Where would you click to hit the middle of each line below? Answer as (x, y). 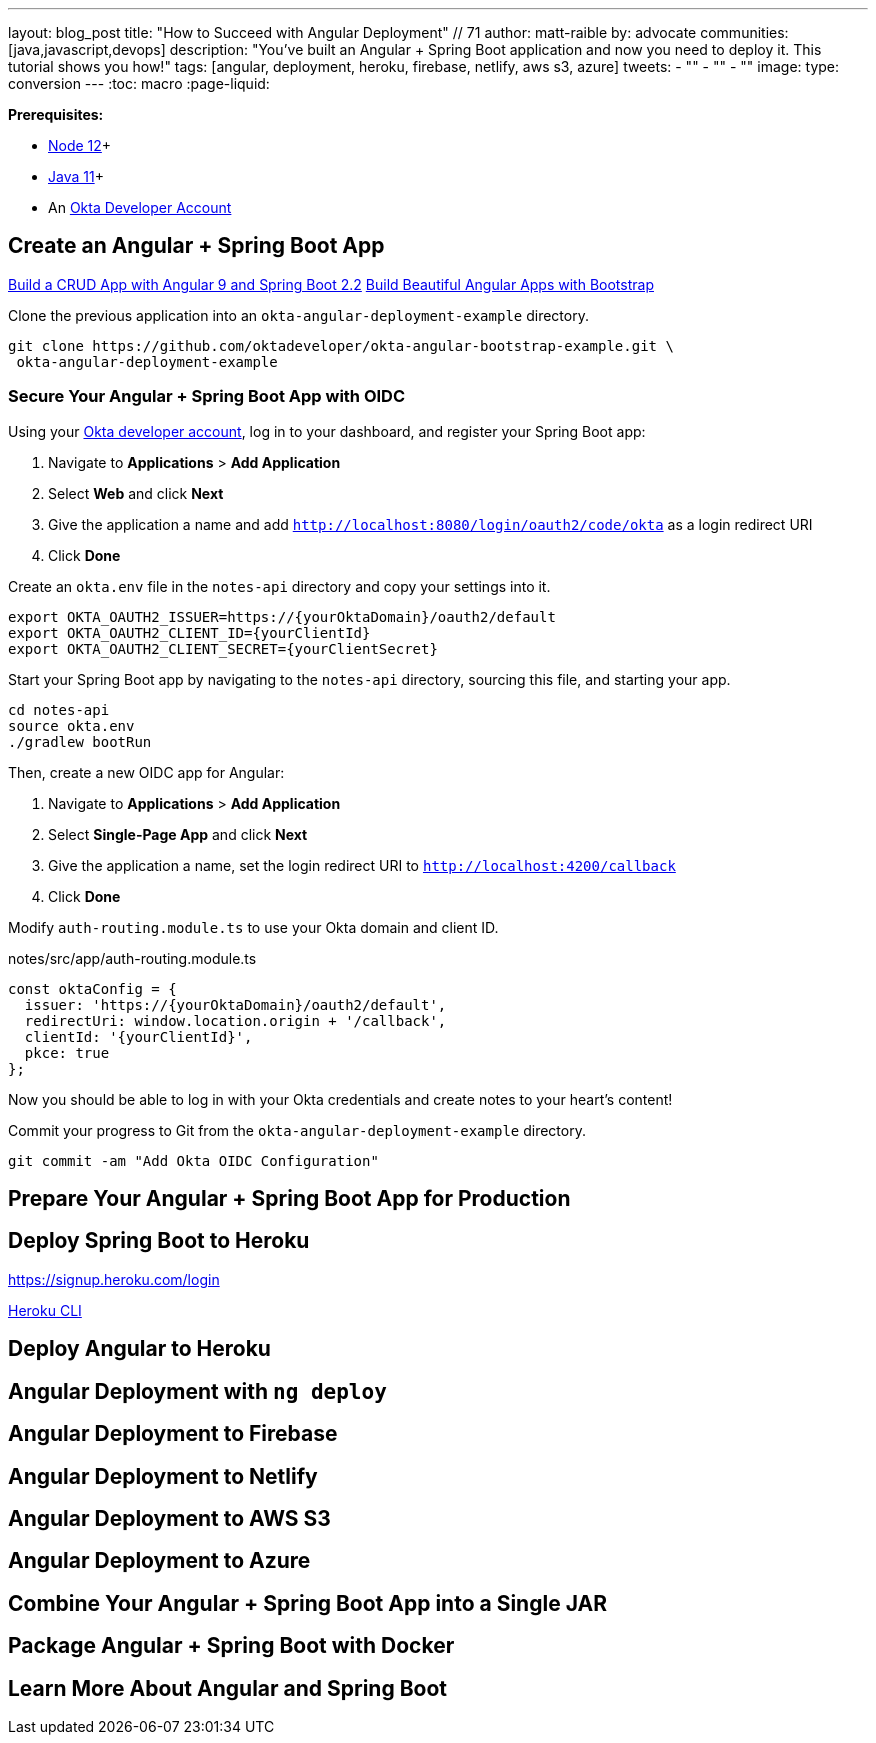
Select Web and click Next (136, 493)
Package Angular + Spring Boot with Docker (231, 1646)
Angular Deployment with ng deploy (197, 1391)
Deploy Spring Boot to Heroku (159, 1241)
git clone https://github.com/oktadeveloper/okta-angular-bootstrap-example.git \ (341, 345)
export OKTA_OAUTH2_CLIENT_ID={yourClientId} (189, 632)
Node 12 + (80, 145)
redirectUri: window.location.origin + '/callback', (235, 1020)
